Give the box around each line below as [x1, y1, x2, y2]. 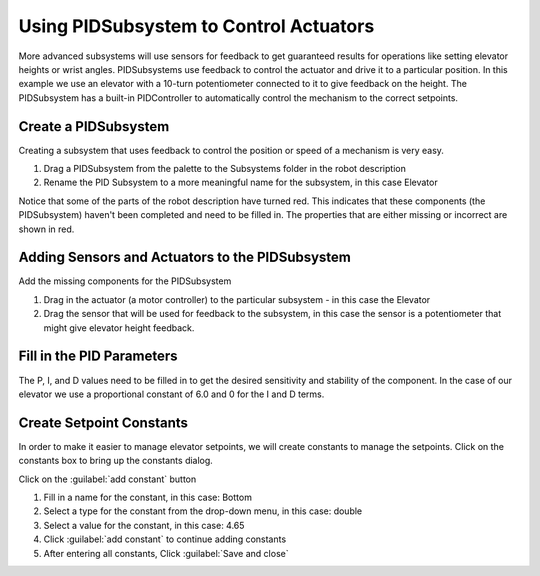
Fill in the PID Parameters [18, 348, 179, 365]
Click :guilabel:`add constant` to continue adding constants [43, 533, 287, 545]
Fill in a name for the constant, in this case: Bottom [43, 491, 252, 504]
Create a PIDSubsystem [18, 118, 170, 135]
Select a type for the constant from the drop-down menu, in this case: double [43, 505, 363, 517]
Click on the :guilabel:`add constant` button [18, 473, 197, 485]
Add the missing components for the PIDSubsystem [18, 275, 232, 287]
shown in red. [18, 223, 75, 235]
